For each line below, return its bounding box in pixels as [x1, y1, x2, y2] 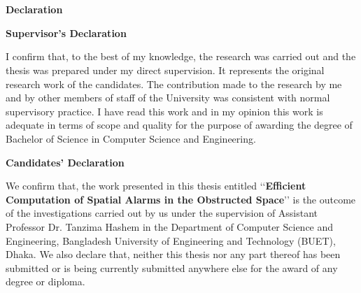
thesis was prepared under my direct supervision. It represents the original [6, 62, 325, 77]
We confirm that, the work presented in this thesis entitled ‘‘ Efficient [6, 178, 306, 193]
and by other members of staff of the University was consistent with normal [6, 90, 330, 105]
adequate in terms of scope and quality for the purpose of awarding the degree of [6, 117, 353, 132]
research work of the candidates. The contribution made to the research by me [6, 76, 342, 91]
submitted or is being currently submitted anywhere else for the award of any [6, 260, 338, 275]
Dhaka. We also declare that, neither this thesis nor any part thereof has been [6, 247, 341, 262]
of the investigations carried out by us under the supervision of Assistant [6, 206, 318, 220]
